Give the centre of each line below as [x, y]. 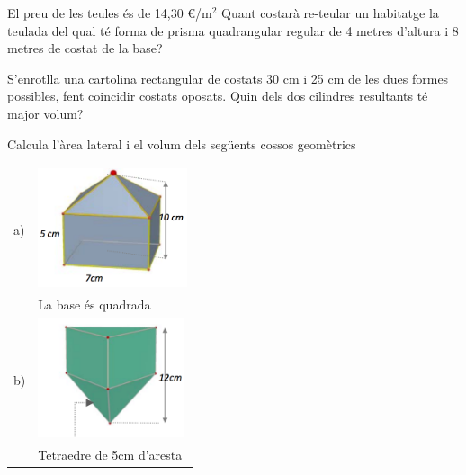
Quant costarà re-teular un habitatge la [330, 13]
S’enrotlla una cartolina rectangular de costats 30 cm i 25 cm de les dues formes [228, 78]
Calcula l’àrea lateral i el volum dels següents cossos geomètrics [182, 143]
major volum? [45, 113]
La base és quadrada [94, 305]
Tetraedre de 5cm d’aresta [110, 454]
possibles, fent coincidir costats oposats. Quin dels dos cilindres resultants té [218, 96]
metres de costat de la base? [85, 48]
